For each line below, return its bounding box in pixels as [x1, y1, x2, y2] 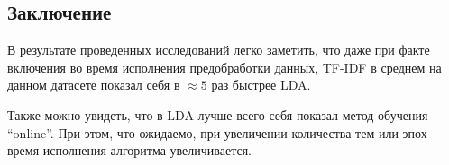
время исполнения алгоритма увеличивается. [7, 141, 252, 160]
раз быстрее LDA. [211, 75, 311, 94]
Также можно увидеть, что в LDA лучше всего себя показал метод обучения [7, 105, 428, 124]
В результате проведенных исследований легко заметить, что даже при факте [7, 40, 430, 59]
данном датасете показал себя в [7, 75, 180, 94]
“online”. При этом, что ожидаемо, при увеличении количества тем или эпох [7, 123, 427, 142]
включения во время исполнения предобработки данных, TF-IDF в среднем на [7, 57, 442, 76]
